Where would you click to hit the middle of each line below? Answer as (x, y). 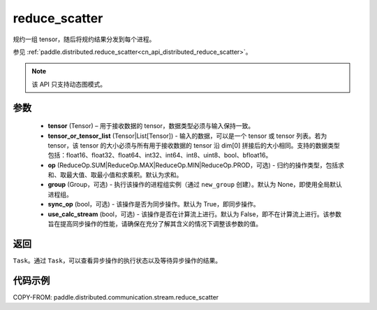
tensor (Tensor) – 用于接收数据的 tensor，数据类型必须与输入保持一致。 (151, 126)
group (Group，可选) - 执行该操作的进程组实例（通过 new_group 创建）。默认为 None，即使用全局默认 (195, 185)
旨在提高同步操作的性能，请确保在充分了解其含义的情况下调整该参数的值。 (155, 224)
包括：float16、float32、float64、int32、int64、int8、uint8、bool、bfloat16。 (160, 155)
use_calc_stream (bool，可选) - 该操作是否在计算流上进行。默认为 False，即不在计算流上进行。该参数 (195, 214)
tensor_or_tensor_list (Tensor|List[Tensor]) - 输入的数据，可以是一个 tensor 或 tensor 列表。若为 (187, 136)
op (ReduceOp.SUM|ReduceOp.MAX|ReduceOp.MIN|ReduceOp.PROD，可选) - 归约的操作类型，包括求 (196, 165)
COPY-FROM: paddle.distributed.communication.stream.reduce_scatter (116, 297)
